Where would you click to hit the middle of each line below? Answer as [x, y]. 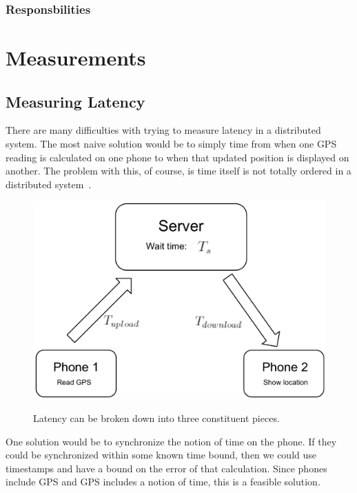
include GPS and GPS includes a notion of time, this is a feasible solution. [163, 482]
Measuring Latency [75, 101]
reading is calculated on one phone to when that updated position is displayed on [177, 157]
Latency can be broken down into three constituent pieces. [156, 417]
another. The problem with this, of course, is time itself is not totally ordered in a [178, 171]
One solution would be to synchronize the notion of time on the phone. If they [171, 441]
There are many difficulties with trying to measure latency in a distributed [163, 130]
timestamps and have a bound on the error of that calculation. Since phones [166, 468]
